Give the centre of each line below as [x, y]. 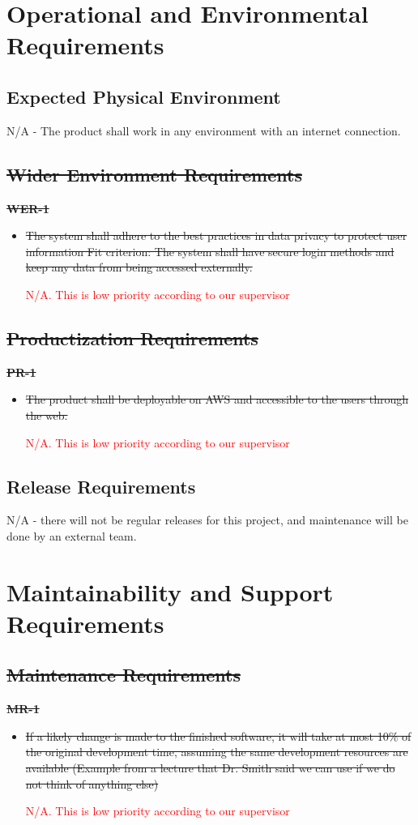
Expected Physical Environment [144, 96]
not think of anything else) [92, 783]
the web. [47, 415]
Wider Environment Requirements [154, 174]
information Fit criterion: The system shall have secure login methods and [210, 251]
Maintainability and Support [170, 591]
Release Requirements [101, 486]
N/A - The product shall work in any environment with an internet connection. [204, 130]
